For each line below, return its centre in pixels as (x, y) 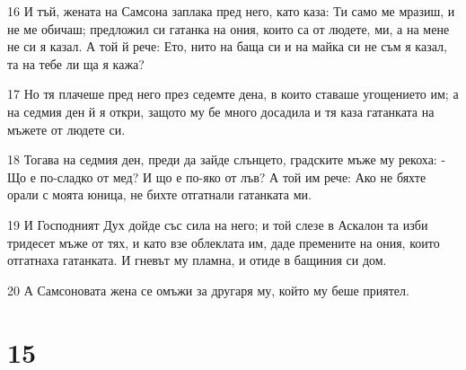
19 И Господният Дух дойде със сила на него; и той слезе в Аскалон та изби (218, 224)
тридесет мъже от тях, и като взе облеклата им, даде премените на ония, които (224, 242)
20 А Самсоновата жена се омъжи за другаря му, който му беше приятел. (208, 290)
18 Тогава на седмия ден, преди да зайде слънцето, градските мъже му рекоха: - (227, 159)
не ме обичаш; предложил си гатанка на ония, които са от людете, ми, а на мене (229, 28)
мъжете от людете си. (66, 129)
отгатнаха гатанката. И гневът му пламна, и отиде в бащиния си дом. (197, 260)
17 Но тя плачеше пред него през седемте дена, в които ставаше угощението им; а (233, 94)
